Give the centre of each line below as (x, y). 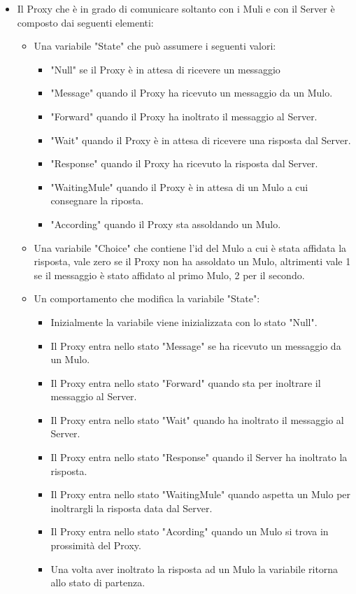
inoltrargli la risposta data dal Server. (131, 508)
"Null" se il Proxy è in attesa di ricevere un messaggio (165, 69)
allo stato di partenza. (98, 582)
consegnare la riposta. (97, 200)
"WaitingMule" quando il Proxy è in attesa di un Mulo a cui (179, 186)
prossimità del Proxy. (96, 545)
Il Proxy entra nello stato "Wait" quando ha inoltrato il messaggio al (197, 419)
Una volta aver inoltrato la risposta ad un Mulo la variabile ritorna (194, 568)
